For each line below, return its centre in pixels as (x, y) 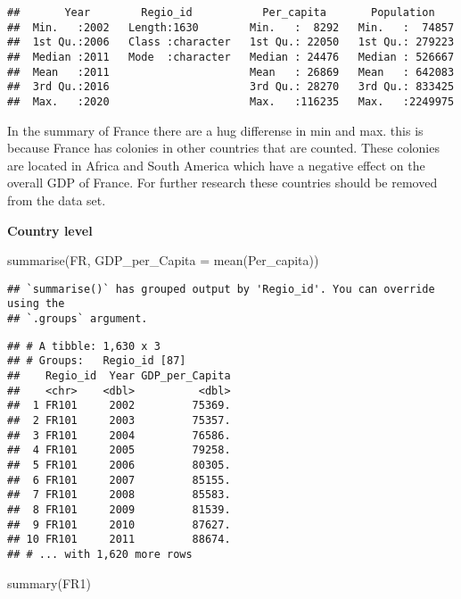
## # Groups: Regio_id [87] (97, 361)
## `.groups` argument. (78, 319)
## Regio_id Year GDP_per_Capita (119, 376)
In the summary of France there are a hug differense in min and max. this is (215, 130)
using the (36, 304)
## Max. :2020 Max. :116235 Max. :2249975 (231, 101)
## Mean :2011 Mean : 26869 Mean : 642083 (231, 72)
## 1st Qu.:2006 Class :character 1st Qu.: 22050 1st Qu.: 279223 (231, 42)
